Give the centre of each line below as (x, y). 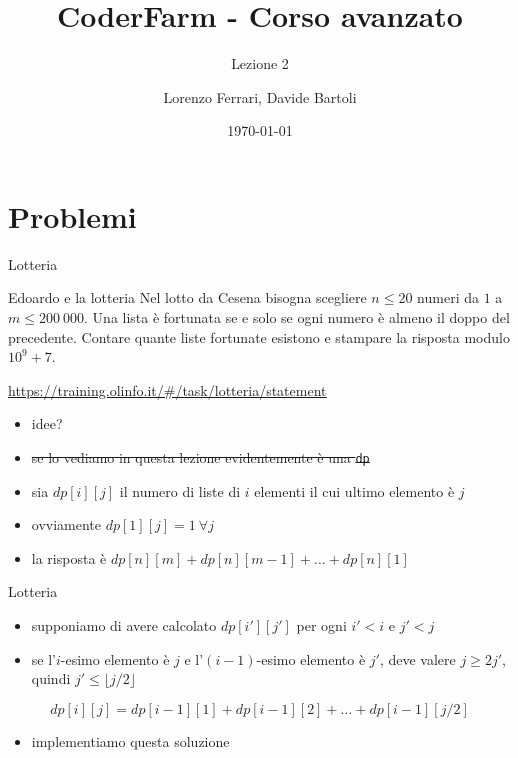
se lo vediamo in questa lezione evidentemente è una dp (200, 457)
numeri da (448, 297)
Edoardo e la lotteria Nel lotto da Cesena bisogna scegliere (187, 297)
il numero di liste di (180, 490)
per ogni (321, 625)
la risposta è (69, 557)
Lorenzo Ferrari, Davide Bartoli (260, 96)
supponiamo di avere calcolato (124, 625)
